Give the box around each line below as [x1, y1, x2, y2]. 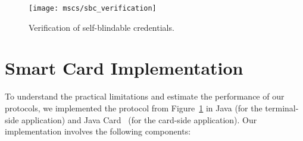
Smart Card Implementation [5, 56, 243, 80]
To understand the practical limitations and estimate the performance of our [5, 90, 285, 102]
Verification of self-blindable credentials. [29, 21, 174, 33]
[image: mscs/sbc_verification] [29, 4, 157, 12]
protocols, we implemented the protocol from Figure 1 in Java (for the [5, 101, 263, 114]
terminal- [265, 101, 299, 114]
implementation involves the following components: [5, 125, 191, 137]
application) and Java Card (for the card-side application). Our [21, 113, 257, 126]
